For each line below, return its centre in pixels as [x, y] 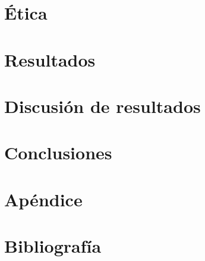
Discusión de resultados [102, 106]
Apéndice [43, 199]
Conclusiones [58, 152]
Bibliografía [53, 246]
